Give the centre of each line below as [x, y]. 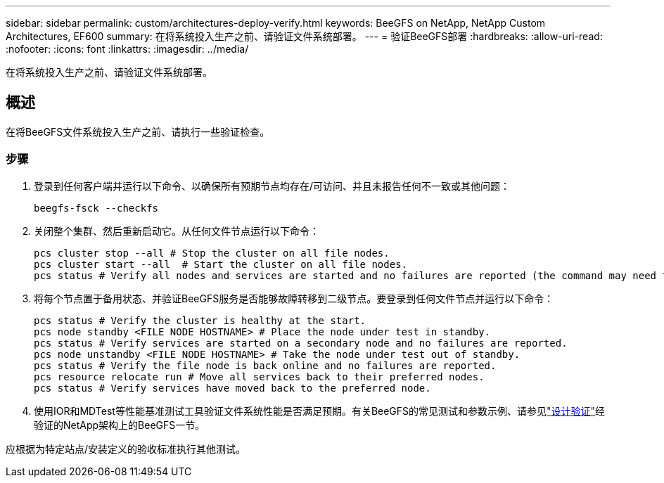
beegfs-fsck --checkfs [96, 208]
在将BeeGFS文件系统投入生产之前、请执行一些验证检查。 [138, 131]
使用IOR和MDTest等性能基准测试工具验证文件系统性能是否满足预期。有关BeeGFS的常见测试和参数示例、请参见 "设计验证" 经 [320, 411]
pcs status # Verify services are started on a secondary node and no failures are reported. [301, 343]
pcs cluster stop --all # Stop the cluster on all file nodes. [212, 253]
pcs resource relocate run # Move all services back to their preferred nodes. [259, 376]
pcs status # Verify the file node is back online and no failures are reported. [265, 365]
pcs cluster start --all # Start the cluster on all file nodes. [221, 264]
